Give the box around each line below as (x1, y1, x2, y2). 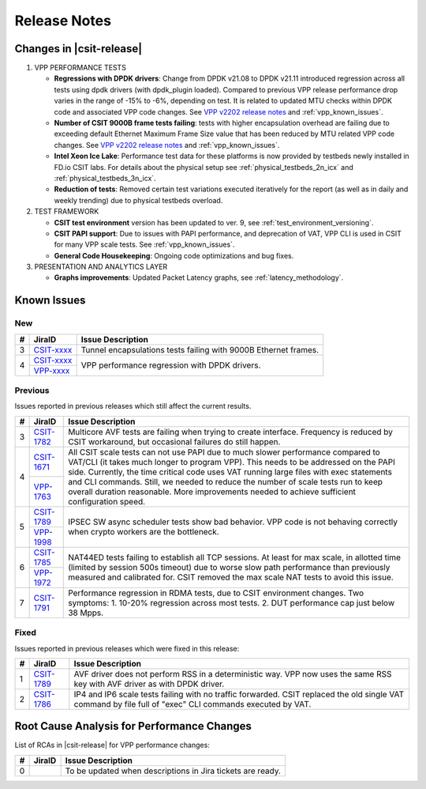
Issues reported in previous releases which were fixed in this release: (14, 644, 240, 653)
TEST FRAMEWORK (34, 206, 99, 217)
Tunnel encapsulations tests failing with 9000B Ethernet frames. (80, 344, 319, 355)
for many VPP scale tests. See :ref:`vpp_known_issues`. (54, 240, 235, 249)
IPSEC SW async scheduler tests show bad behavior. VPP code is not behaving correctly (68, 516, 398, 527)
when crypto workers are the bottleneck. (68, 527, 220, 538)
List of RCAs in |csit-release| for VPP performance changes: (14, 740, 211, 750)
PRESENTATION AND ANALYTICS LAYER (34, 262, 168, 272)
